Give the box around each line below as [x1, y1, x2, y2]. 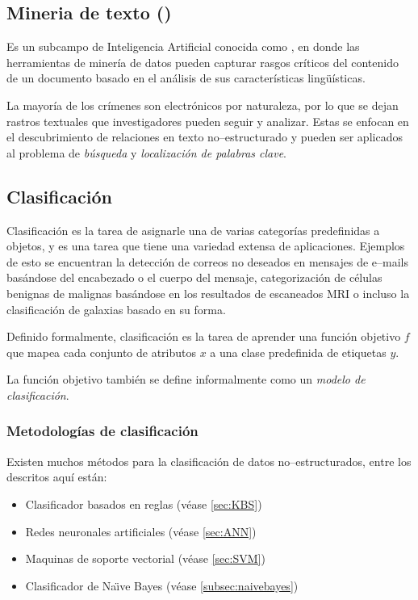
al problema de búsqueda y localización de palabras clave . [6, 144, 286, 161]
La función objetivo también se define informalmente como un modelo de [6, 371, 366, 388]
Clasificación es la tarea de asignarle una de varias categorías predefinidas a [6, 221, 380, 238]
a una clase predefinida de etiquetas [210, 343, 387, 360]
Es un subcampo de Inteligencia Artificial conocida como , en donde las [6, 38, 360, 55]
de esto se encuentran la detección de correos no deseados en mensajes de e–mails [6, 253, 409, 270]
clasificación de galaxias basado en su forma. [6, 300, 226, 317]
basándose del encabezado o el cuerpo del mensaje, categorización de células [6, 269, 382, 286]
